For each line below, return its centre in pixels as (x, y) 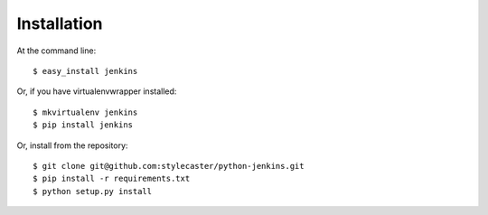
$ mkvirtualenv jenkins (85, 112)
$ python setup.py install (93, 191)
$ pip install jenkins (83, 125)
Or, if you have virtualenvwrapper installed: (97, 91)
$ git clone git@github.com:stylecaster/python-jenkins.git (169, 166)
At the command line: (56, 51)
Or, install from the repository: (72, 145)
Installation (60, 23)
